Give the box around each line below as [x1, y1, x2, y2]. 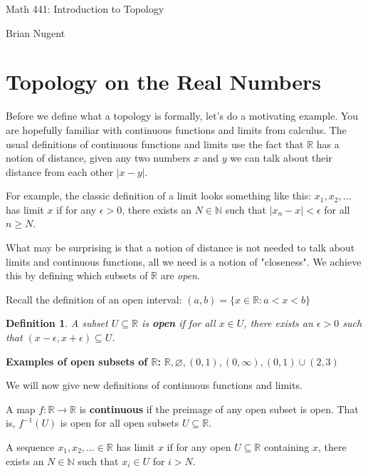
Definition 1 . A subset [6, 316, 108, 331]
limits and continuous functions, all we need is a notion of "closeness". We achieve [6, 254, 362, 269]
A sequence [6, 440, 55, 454]
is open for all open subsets [60, 415, 179, 430]
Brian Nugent [6, 25, 65, 40]
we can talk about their [230, 150, 332, 165]
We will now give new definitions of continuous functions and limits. [6, 378, 303, 393]
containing [263, 440, 310, 454]
